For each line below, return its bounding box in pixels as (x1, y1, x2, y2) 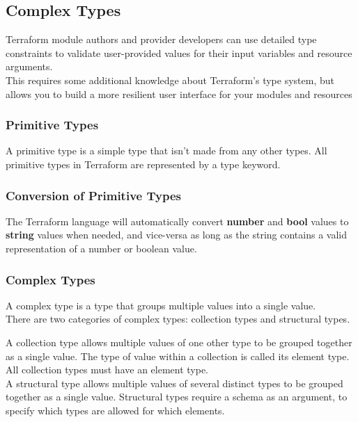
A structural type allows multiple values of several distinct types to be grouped (6, 375, 343, 390)
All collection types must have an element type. (6, 362, 209, 377)
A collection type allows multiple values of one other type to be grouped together (6, 334, 352, 349)
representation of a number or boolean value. (6, 241, 197, 255)
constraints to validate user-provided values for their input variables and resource (6, 45, 352, 60)
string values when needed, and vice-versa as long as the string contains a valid (6, 227, 347, 242)
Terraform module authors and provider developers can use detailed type (6, 32, 317, 47)
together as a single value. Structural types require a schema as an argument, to (6, 389, 348, 404)
